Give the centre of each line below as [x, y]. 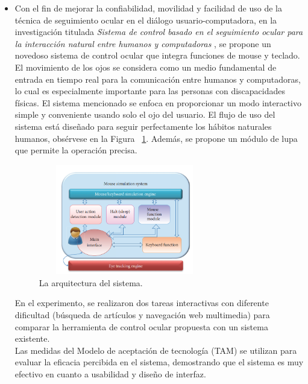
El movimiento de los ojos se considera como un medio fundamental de [146, 67]
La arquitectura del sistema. [91, 282]
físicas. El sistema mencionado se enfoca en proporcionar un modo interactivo [158, 102]
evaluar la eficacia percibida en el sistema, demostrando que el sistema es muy [159, 362]
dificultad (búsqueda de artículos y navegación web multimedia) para [142, 314]
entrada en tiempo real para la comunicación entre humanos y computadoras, [158, 79]
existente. [32, 338]
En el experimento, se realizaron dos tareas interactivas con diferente [142, 303]
